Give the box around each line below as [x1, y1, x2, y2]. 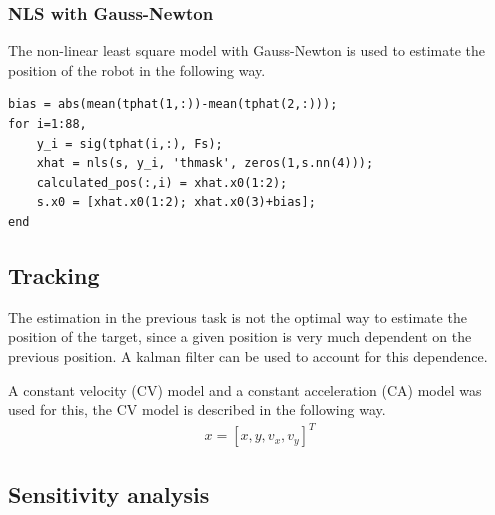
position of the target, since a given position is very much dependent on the [8, 326, 472, 347]
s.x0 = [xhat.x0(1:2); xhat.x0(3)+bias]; [36, 195, 316, 210]
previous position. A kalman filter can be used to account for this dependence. [8, 345, 488, 366]
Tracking [8, 259, 100, 290]
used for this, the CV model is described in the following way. [8, 399, 386, 420]
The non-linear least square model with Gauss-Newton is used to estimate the [8, 40, 486, 61]
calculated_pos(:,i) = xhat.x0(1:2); [36, 175, 288, 190]
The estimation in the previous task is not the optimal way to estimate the [8, 306, 467, 327]
